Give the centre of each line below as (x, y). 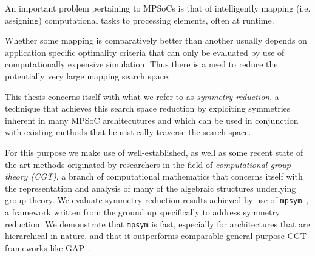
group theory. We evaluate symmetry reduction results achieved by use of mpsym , (157, 200)
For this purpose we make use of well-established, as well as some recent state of (154, 152)
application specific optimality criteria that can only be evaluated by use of (145, 52)
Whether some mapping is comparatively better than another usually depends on (156, 40)
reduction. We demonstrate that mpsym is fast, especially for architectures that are (157, 224)
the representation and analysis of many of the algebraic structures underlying (151, 188)
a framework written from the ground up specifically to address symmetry (143, 211)
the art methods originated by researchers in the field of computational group (148, 164)
